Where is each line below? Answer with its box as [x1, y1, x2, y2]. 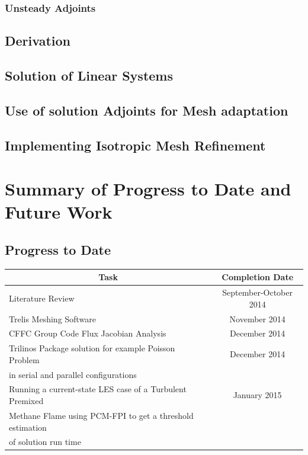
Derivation [5, 31, 70, 50]
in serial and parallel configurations [9, 368, 137, 380]
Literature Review [9, 291, 75, 304]
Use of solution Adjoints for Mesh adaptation [5, 101, 288, 119]
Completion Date [222, 271, 294, 283]
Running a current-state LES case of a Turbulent [9, 383, 187, 395]
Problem [9, 353, 40, 366]
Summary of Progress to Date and [5, 177, 291, 201]
